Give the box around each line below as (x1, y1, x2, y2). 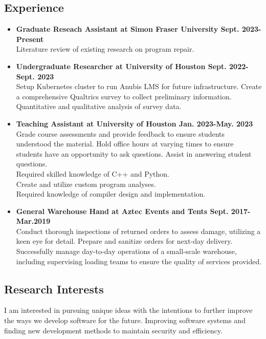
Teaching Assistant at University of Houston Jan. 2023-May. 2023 (16, 118, 253, 129)
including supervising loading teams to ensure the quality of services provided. (16, 256, 262, 266)
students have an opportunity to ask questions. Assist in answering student (16, 148, 252, 159)
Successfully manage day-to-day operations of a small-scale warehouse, (16, 246, 237, 257)
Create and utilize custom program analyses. (16, 178, 156, 189)
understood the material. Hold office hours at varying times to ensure (16, 138, 234, 149)
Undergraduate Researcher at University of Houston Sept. (16, 60, 227, 71)
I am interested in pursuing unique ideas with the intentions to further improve (4, 305, 253, 315)
